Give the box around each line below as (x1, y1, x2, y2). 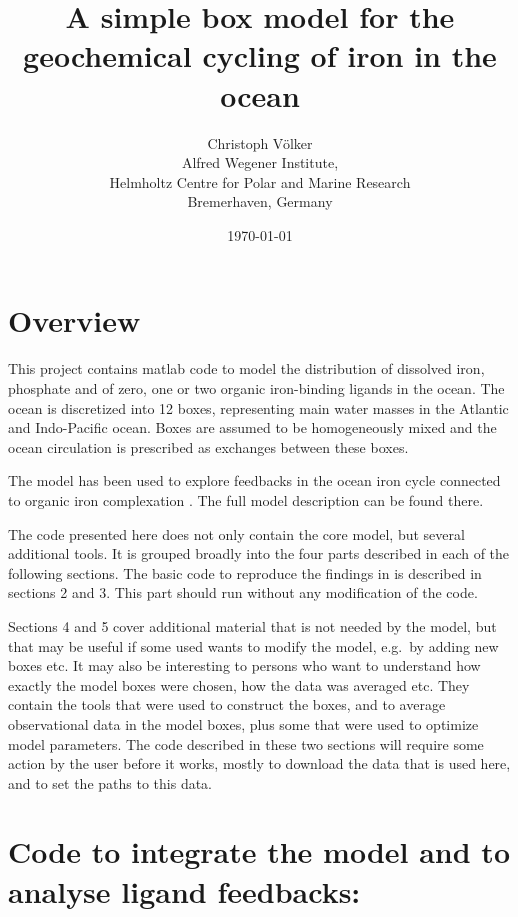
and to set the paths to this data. (8, 772, 213, 793)
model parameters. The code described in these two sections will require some (8, 733, 484, 754)
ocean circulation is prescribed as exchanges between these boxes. (8, 436, 409, 457)
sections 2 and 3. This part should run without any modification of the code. (8, 582, 478, 603)
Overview (8, 300, 141, 341)
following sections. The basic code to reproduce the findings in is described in (8, 562, 482, 583)
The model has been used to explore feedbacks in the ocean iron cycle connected (8, 470, 501, 491)
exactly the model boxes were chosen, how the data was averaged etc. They (8, 674, 470, 695)
